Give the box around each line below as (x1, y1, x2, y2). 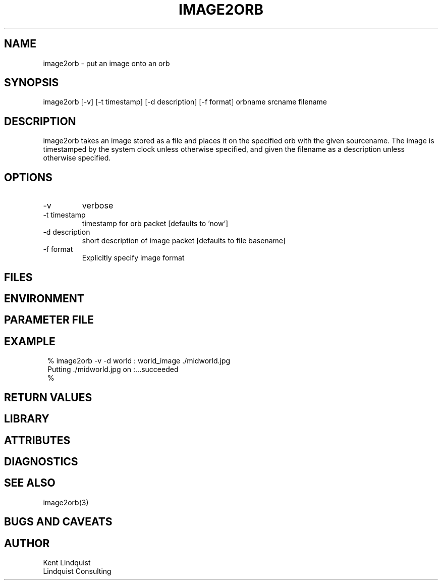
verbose (82, 200, 114, 211)
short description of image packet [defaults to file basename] (82, 236, 286, 245)
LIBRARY (4, 412, 49, 426)
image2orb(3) (43, 498, 89, 507)
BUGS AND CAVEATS (4, 515, 113, 528)
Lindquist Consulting (43, 567, 112, 576)
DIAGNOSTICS (4, 455, 78, 468)
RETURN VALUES (4, 391, 92, 404)
